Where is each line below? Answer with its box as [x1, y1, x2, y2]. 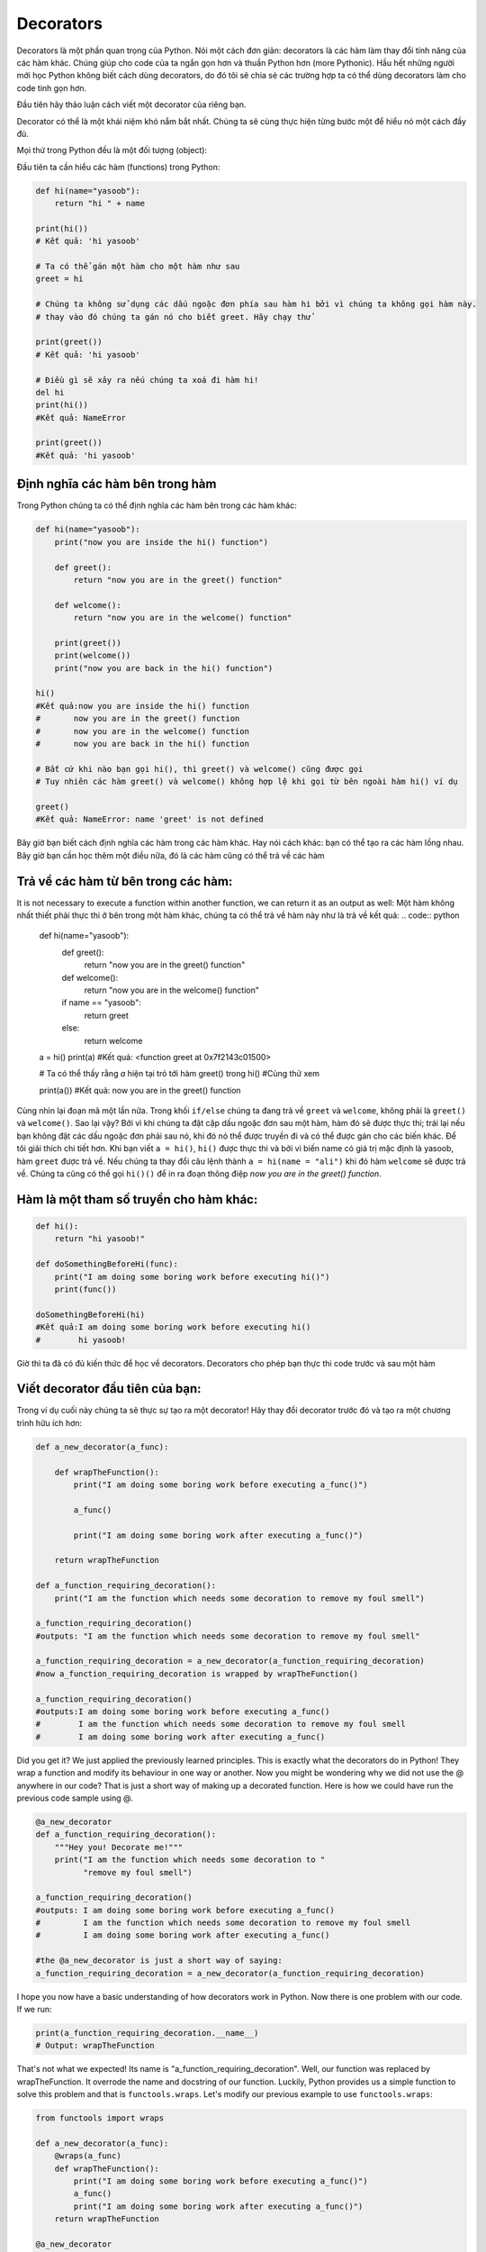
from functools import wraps [35, 2113, 165, 2123]
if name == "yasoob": [61, 997, 141, 1008]
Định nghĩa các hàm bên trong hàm [16, 477, 217, 492]
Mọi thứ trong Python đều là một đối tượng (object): [16, 145, 207, 156]
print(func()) [54, 1284, 117, 1294]
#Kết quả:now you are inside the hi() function [35, 701, 249, 711]
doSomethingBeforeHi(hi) [35, 1309, 146, 1320]
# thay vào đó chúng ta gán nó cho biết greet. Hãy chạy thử [35, 312, 311, 322]
